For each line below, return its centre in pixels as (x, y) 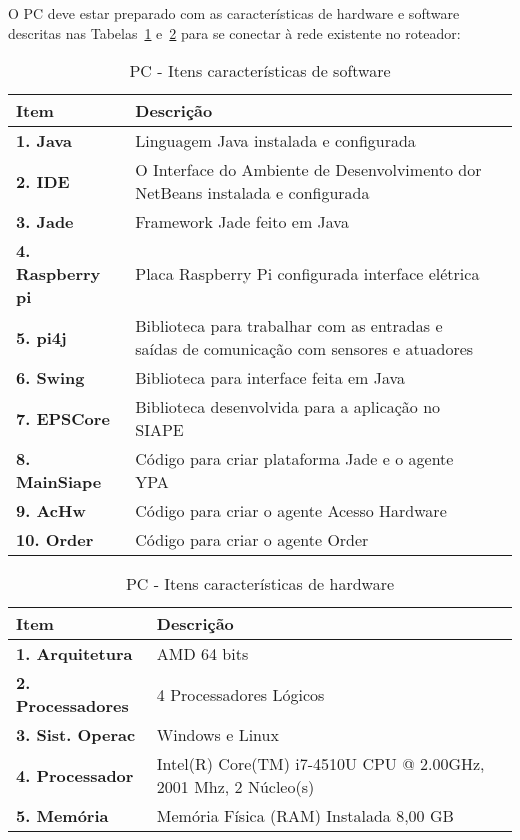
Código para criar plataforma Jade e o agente (294, 459)
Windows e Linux (217, 735)
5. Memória (62, 816)
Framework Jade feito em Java (242, 222)
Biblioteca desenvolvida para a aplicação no (288, 407)
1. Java (44, 141)
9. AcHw (51, 511)
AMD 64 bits (202, 654)
